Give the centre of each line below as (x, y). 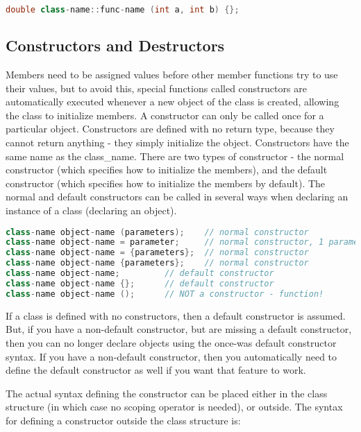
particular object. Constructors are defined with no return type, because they (170, 129)
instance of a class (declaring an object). (91, 210)
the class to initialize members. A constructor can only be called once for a (165, 115)
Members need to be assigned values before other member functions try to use (172, 75)
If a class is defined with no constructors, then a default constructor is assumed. (176, 315)
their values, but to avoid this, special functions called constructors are (156, 88)
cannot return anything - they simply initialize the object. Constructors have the (177, 142)
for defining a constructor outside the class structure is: (123, 420)
